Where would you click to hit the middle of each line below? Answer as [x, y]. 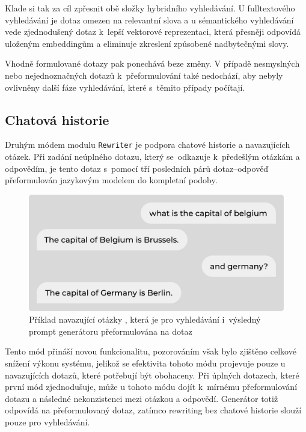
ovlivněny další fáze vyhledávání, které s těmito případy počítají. [125, 87]
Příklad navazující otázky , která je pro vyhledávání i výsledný [145, 319]
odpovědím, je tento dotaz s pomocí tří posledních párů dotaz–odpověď [137, 168]
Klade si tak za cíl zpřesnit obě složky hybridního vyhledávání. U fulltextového [150, 8]
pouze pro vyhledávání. [47, 421]
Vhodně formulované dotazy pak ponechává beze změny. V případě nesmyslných [152, 63]
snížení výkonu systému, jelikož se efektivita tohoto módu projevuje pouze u [145, 363]
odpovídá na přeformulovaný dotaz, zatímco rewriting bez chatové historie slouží [153, 410]
